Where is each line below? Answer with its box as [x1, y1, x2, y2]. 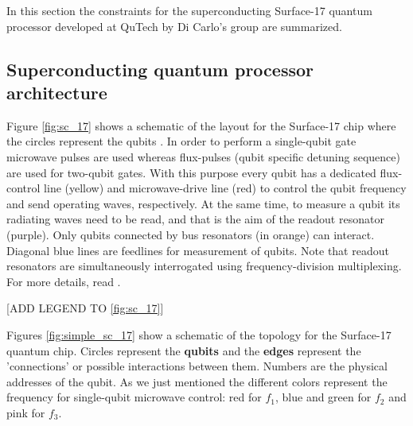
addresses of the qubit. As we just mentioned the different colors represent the [6, 373, 388, 389]
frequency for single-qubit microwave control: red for [6, 389, 262, 405]
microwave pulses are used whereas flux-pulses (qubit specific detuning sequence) [6, 148, 400, 165]
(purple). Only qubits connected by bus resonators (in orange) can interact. [6, 226, 375, 242]
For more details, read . [6, 273, 121, 289]
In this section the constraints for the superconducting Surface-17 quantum [6, 2, 372, 18]
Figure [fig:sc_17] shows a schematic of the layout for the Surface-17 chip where [6, 117, 396, 134]
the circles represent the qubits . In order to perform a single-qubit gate [6, 133, 357, 149]
